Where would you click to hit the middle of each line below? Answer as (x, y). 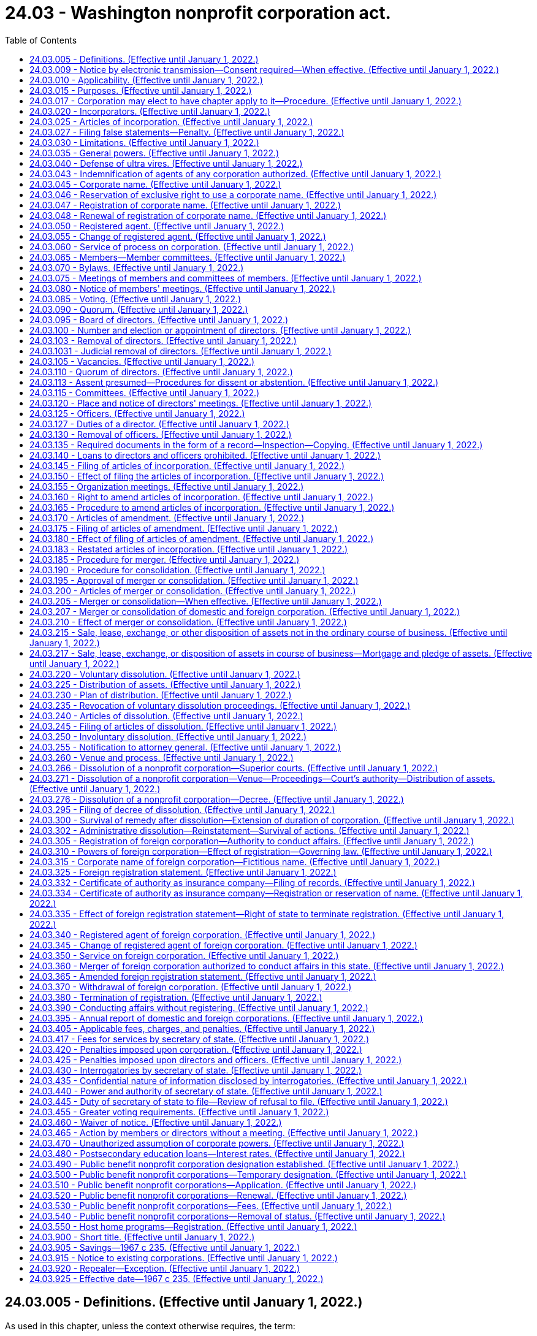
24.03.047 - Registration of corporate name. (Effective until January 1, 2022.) (185, 205)
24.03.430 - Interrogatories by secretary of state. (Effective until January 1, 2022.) (196, 1070)
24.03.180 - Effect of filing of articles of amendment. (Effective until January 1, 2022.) (202, 538)
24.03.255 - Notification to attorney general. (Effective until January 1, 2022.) (185, 747)
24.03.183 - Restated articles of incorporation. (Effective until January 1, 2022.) (189, 549)
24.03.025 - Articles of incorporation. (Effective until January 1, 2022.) (171, 121)
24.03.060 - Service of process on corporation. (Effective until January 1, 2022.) (192, 246)
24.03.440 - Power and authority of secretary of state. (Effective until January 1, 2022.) (206, 1091)
